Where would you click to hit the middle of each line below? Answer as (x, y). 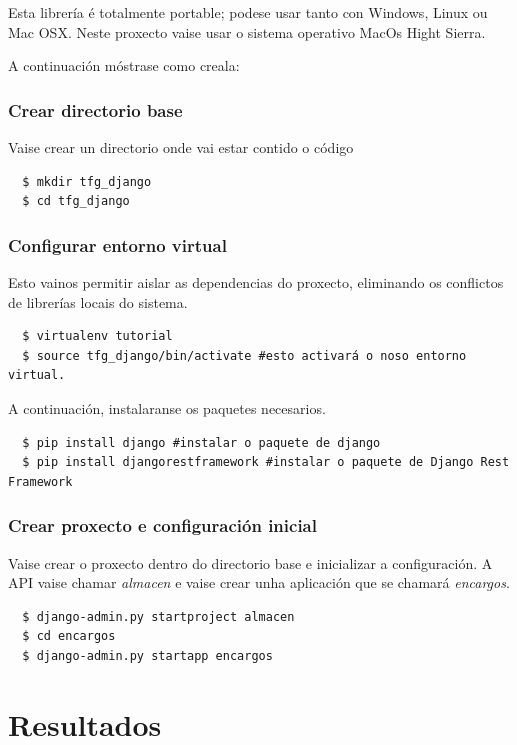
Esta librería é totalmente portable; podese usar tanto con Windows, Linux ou (248, 12)
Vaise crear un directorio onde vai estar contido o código (181, 147)
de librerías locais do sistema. (98, 301)
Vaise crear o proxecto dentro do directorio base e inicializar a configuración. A (250, 562)
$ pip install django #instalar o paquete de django (201, 442)
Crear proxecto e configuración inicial (162, 525)
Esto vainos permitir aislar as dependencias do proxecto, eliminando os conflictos (256, 282)
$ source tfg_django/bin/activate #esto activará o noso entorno (244, 355)
